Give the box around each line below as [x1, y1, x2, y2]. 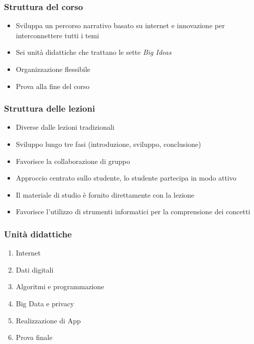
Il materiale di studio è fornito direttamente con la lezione [16, 189, 195, 200]
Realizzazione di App [16, 315, 81, 325]
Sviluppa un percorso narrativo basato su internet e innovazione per [16, 20, 225, 31]
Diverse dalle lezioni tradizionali [16, 122, 114, 132]
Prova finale [16, 332, 53, 342]
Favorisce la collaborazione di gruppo [16, 155, 130, 166]
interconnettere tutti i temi [16, 30, 99, 40]
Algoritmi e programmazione [16, 281, 104, 292]
